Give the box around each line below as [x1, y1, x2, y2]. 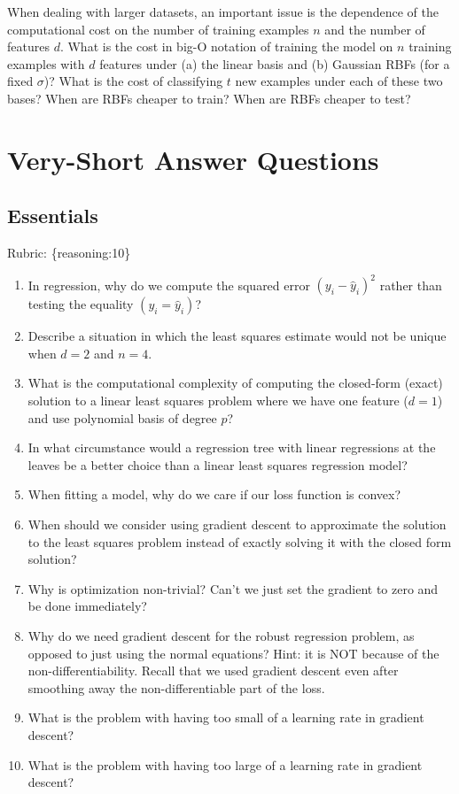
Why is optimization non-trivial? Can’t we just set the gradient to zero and [27, 579, 439, 597]
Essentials [7, 202, 98, 229]
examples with [7, 54, 85, 73]
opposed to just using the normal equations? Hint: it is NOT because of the [27, 644, 440, 662]
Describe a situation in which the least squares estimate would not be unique [27, 327, 447, 345]
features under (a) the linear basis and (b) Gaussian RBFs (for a [99, 54, 450, 73]
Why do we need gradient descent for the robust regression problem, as [27, 626, 415, 644]
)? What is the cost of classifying [43, 72, 223, 90]
